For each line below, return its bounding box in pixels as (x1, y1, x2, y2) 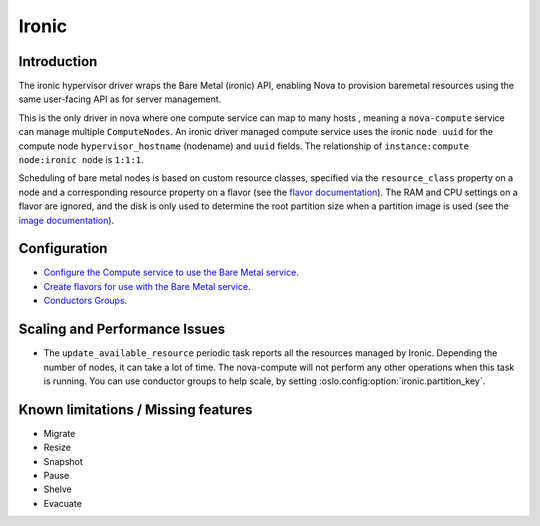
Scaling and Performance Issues (18, 321, 226, 338)
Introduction (18, 53, 98, 70)
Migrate (43, 427, 76, 439)
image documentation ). (18, 214, 115, 226)
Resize (43, 441, 72, 454)
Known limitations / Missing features (18, 401, 253, 418)
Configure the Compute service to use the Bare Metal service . (43, 266, 299, 279)
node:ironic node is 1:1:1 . (18, 154, 144, 166)
